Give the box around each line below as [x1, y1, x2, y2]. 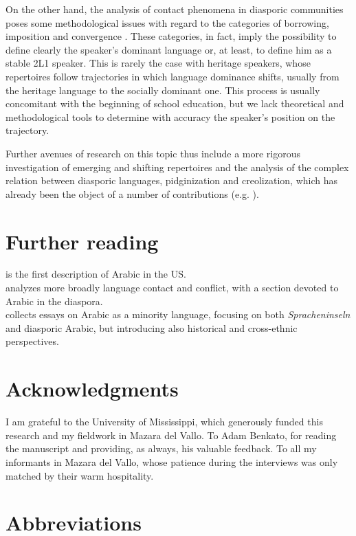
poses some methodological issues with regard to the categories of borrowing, [5, 15, 329, 30]
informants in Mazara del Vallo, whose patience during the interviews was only [5, 454, 338, 469]
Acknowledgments [5, 375, 179, 403]
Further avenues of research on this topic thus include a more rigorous [5, 146, 301, 160]
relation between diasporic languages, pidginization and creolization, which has [5, 173, 337, 188]
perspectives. [5, 334, 59, 348]
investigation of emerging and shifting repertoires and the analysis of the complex [5, 159, 349, 174]
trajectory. [5, 123, 49, 137]
